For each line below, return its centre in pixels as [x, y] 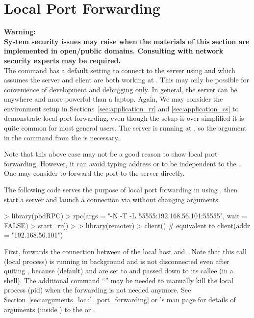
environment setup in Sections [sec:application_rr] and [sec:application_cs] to [121, 108]
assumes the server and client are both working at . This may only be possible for [127, 80]
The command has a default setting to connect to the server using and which [120, 70]
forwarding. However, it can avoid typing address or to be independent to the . [122, 163]
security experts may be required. [62, 60]
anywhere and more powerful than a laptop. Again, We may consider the [114, 99]
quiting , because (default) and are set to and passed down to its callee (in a [119, 271]
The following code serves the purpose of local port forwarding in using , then [121, 190]
